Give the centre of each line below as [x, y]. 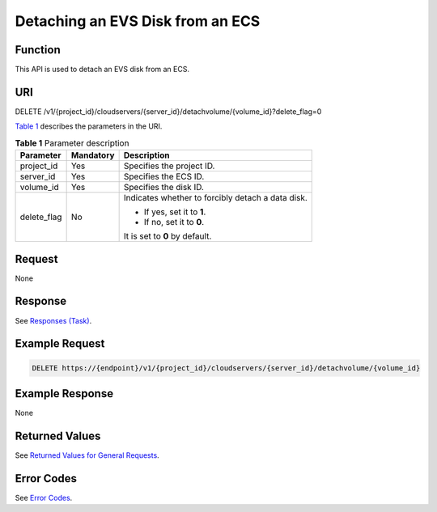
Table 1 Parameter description [72, 143]
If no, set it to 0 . [174, 222]
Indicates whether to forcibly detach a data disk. [215, 198]
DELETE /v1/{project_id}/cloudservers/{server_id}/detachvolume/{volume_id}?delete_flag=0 [168, 111]
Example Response [64, 394]
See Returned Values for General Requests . [87, 455]
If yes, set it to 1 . [175, 212]
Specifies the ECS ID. [164, 176]
